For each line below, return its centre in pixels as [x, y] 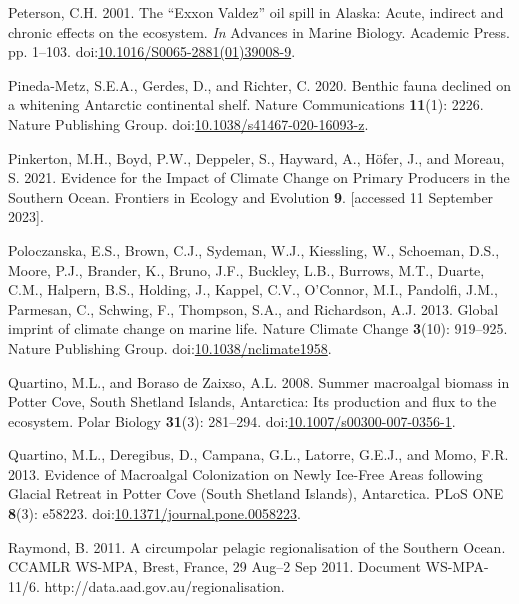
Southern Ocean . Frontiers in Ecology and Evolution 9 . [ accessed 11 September [251, 196]
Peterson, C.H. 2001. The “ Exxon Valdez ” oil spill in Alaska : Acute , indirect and [256, 12]
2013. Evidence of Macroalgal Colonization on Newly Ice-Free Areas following [245, 473]
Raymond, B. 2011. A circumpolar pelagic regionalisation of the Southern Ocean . [257, 546]
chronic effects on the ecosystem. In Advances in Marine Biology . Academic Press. [259, 31]
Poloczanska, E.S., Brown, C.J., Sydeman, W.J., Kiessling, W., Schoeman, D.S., [254, 249]
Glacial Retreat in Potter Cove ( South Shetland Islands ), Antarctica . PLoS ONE [256, 493]
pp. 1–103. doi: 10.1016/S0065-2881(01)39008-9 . [152, 51]
